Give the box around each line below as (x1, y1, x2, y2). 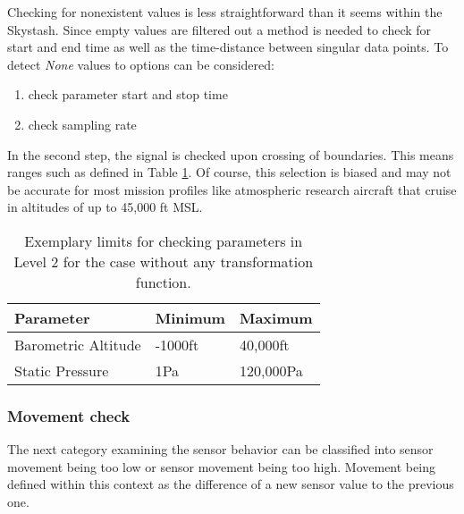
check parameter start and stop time (28, 85, 228, 104)
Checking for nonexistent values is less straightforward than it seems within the (7, 3, 443, 21)
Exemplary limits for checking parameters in (24, 230, 303, 251)
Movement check (7, 404, 131, 426)
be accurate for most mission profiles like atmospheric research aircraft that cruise (7, 180, 457, 198)
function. (135, 271, 191, 292)
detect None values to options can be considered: (7, 55, 274, 73)
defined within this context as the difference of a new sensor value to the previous (7, 475, 454, 493)
